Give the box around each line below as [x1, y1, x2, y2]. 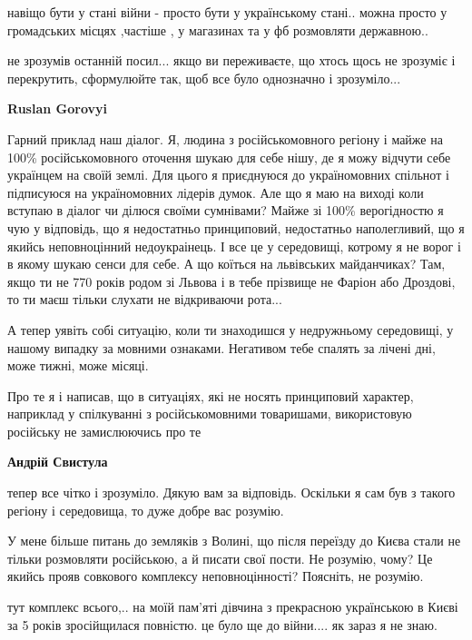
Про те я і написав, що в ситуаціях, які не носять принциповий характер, [7, 386, 414, 405]
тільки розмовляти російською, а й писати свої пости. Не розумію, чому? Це [7, 548, 433, 567]
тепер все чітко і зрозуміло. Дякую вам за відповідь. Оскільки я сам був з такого [7, 483, 456, 502]
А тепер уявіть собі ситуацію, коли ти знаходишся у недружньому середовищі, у [7, 320, 454, 339]
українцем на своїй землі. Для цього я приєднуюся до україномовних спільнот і [7, 165, 449, 184]
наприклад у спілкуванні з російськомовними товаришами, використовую [7, 404, 412, 423]
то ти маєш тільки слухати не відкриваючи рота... [7, 290, 282, 309]
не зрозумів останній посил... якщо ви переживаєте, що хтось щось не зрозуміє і [7, 51, 456, 70]
